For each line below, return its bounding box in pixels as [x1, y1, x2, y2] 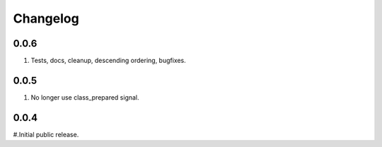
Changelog [13, 11, 79, 26]
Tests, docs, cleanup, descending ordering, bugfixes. [30, 57, 187, 65]
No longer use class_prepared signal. [30, 93, 139, 102]
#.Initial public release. [13, 130, 79, 139]
